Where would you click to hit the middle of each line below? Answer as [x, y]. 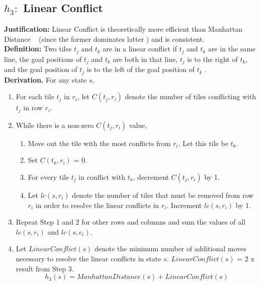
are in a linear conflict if [140, 49]
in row [33, 108]
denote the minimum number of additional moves [170, 248]
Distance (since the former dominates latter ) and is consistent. [104, 39]
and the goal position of [41, 69]
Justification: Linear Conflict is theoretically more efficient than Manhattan [123, 29]
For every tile [49, 176]
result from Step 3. [45, 268]
